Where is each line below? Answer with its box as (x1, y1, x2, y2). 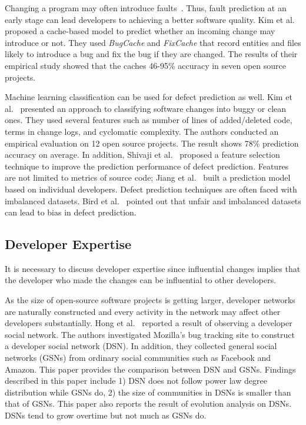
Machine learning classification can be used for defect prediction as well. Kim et (5, 91, 292, 103)
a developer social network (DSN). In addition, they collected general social (5, 340, 277, 352)
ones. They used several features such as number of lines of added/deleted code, (5, 114, 292, 126)
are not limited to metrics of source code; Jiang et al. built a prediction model (5, 171, 291, 184)
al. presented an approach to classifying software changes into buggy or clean (5, 102, 287, 114)
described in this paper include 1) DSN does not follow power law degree (5, 374, 267, 387)
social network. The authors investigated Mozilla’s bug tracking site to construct (5, 328, 295, 340)
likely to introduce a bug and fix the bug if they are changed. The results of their (5, 48, 298, 60)
